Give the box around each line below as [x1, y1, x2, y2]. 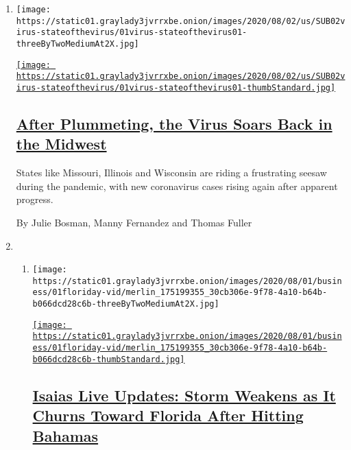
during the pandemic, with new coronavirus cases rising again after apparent [16, 178, 338, 193]
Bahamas [32, 425, 99, 446]
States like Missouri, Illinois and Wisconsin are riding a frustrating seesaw [16, 165, 327, 180]
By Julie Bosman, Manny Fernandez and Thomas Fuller [16, 215, 252, 229]
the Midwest [16, 133, 107, 154]
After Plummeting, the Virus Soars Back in [16, 113, 332, 134]
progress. [16, 192, 53, 206]
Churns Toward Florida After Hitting [32, 405, 304, 426]
